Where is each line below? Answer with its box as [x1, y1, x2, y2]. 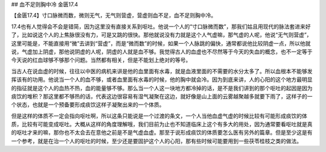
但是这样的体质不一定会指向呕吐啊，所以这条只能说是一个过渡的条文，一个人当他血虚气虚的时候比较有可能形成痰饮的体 [11, 112, 307, 120]
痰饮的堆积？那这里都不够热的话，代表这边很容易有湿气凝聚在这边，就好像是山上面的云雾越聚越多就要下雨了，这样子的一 [11, 93, 313, 100]
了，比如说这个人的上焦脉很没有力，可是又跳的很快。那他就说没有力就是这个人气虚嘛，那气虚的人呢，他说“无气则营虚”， [11, 31, 312, 38]
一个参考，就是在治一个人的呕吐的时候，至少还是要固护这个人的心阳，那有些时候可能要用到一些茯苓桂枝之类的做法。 [11, 137, 302, 144]
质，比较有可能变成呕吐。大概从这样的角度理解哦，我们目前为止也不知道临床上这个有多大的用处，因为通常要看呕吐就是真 [11, 121, 313, 128]
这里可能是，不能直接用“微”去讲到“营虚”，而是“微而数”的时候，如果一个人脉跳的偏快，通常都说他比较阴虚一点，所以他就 [11, 40, 311, 47]
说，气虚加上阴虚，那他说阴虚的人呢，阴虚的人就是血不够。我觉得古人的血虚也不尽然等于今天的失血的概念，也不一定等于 [11, 48, 313, 55]
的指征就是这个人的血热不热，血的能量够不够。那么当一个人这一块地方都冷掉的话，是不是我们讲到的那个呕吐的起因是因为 [11, 84, 313, 91]
